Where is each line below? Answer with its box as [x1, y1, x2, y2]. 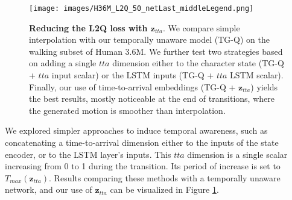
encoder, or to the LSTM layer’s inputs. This [5, 148, 171, 160]
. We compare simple [162, 21, 240, 34]
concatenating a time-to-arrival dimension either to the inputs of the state [5, 136, 279, 148]
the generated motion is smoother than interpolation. [29, 104, 226, 116]
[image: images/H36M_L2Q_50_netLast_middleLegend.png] [29, 4, 254, 13]
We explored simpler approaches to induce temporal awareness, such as [5, 124, 268, 137]
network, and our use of [5, 183, 92, 196]
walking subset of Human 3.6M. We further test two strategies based [29, 45, 283, 57]
